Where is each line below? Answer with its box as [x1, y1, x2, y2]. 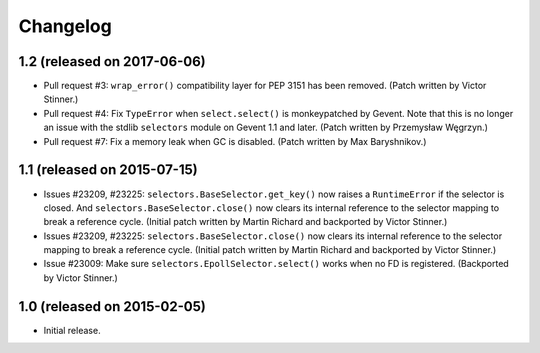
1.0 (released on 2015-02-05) [18, 298, 207, 315]
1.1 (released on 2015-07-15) [18, 161, 199, 179]
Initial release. [43, 324, 101, 336]
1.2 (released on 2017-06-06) [18, 53, 206, 70]
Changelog [18, 15, 112, 37]
